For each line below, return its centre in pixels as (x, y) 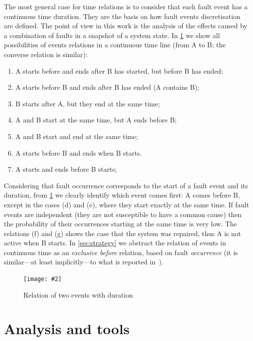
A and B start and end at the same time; (77, 136)
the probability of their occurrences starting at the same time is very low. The (120, 224)
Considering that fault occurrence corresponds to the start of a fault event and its (126, 185)
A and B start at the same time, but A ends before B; (96, 120)
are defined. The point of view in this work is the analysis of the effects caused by (126, 26)
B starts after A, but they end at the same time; (88, 103)
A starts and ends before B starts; (66, 169)
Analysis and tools (67, 328)
